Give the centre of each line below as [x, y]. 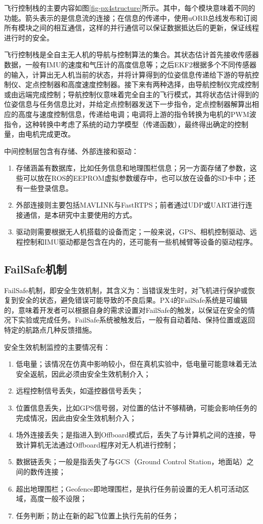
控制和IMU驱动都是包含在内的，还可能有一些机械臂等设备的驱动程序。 [140, 241]
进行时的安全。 [29, 37]
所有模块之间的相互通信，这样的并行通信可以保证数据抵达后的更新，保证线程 [131, 28]
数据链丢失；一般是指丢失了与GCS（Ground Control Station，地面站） [131, 461]
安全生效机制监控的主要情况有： [57, 347]
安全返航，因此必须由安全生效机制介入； [83, 373]
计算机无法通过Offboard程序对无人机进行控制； [101, 444]
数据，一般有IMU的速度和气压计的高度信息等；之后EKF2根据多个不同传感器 [130, 64]
